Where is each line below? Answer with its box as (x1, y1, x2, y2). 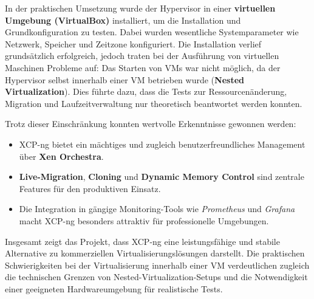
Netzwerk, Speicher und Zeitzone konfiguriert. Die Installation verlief (5, 37, 262, 50)
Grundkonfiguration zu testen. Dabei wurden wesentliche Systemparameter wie (5, 26, 299, 38)
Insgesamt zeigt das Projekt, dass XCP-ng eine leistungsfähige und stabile (5, 235, 280, 247)
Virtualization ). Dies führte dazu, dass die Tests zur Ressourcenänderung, (5, 85, 287, 98)
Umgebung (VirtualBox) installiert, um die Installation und (5, 13, 241, 26)
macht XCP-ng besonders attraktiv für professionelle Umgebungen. (19, 214, 269, 227)
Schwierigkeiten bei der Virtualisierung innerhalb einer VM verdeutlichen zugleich (5, 258, 310, 271)
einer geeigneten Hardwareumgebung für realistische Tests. (5, 282, 223, 295)
